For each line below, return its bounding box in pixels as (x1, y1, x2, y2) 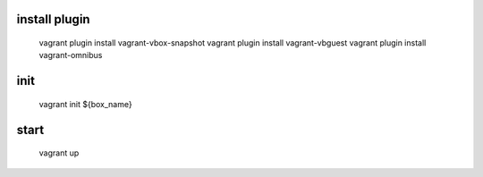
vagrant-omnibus (38, 50, 103, 61)
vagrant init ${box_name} (38, 98, 133, 109)
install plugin (16, 12, 90, 27)
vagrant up (38, 147, 80, 158)
